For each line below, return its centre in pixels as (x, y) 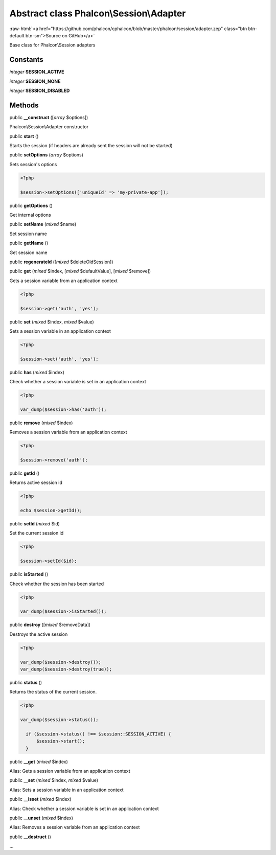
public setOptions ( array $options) (47, 155)
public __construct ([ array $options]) (49, 117)
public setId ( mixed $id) (34, 524)
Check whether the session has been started (57, 584)
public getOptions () (31, 205)
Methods (24, 105)
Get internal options (30, 215)
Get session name (29, 252)
